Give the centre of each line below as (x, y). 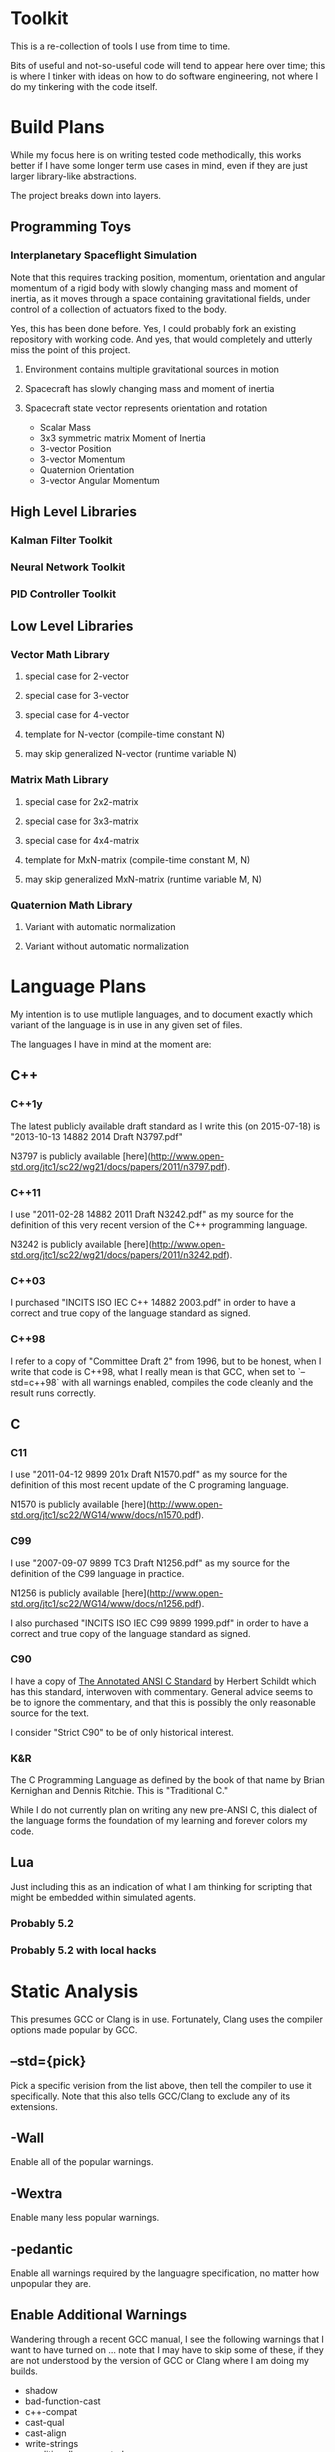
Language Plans (78, 986)
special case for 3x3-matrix (81, 821)
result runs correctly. (53, 1393)
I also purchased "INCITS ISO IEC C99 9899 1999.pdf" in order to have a (159, 1623)
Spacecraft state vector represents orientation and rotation (146, 408)
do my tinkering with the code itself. (84, 86)
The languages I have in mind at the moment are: (111, 1044)
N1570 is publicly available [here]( (80, 1504)
